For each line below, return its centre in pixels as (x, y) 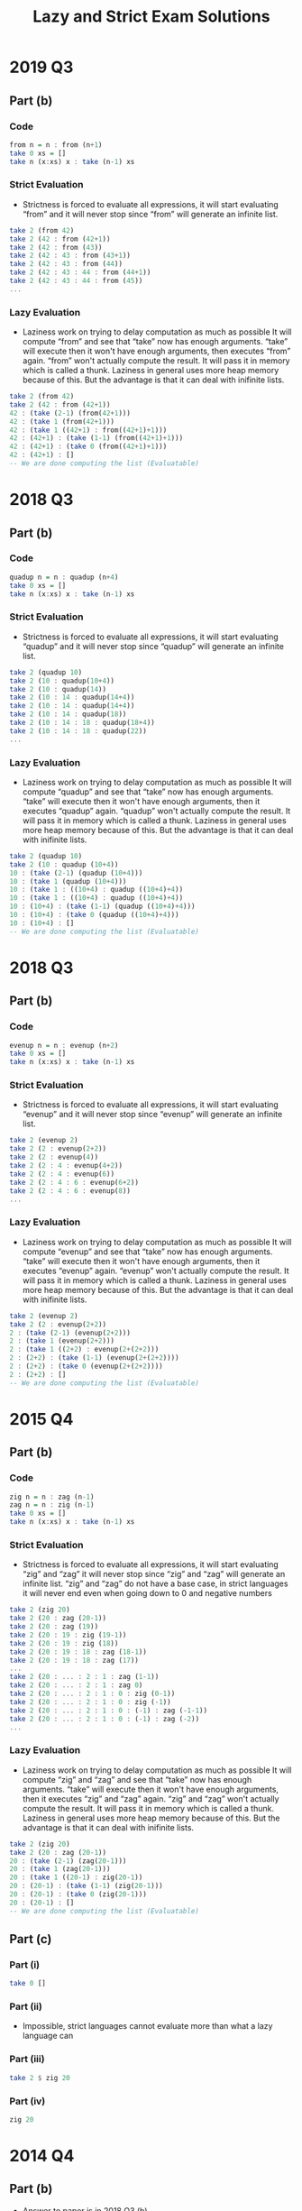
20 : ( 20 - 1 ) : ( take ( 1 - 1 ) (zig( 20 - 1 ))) (87, 1886)
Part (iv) (27, 2101)
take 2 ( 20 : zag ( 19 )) (54, 1627)
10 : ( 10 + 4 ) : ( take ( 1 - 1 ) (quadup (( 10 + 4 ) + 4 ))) (102, 907)
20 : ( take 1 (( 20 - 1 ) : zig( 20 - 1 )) (76, 1877)
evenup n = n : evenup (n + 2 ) (64, 1045)
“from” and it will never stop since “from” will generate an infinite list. (150, 214)
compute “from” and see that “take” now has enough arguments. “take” (155, 342)
